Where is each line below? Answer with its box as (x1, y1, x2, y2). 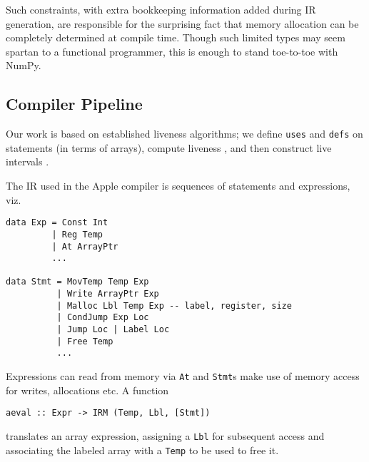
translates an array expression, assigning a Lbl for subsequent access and (6, 428, 325, 443)
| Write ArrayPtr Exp (56, 289, 159, 299)
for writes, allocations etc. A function (6, 382, 169, 397)
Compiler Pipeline (6, 93, 143, 115)
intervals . (6, 154, 49, 169)
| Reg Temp (51, 229, 103, 240)
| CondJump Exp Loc (56, 312, 149, 323)
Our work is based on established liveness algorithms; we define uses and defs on (6, 126, 363, 141)
